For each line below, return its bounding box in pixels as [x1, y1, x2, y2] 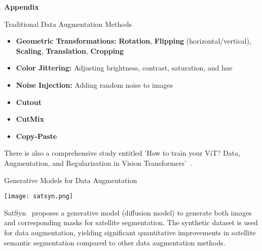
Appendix [4, 2, 39, 12]
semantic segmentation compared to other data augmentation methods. [4, 237, 226, 247]
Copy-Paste [16, 130, 57, 141]
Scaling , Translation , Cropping [16, 45, 124, 56]
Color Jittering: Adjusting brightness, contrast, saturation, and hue [16, 62, 233, 73]
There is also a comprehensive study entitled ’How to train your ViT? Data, [4, 148, 241, 158]
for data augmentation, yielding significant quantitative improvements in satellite [4, 227, 256, 237]
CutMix [16, 114, 44, 124]
